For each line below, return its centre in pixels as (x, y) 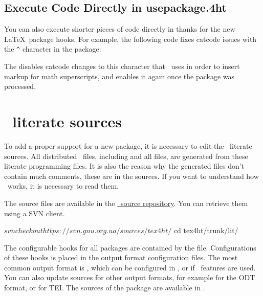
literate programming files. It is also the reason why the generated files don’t (124, 166)
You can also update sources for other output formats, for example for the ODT (130, 277)
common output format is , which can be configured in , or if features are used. (130, 267)
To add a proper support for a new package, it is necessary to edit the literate (128, 145)
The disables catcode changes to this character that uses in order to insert (122, 66)
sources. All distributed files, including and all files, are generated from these (126, 156)
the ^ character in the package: (53, 49)
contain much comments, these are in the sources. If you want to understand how (131, 176)
